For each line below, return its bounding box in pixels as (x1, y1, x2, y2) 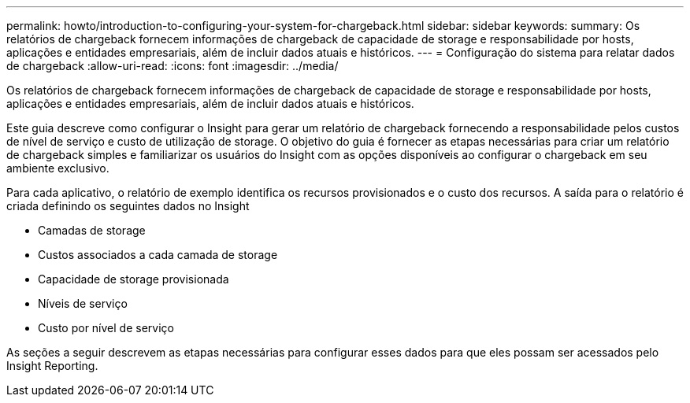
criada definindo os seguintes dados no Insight (6, 199, 250, 213)
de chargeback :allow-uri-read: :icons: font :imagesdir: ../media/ (6, 59, 339, 72)
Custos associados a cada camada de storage (38, 248, 278, 261)
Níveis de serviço (38, 297, 128, 310)
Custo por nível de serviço (38, 321, 174, 335)
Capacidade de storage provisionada (38, 272, 229, 286)
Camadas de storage (38, 224, 146, 237)
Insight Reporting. (6, 359, 98, 372)
